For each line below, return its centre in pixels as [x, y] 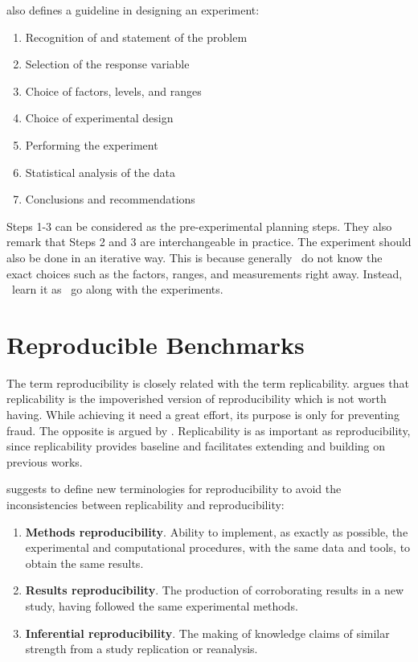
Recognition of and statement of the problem [136, 37]
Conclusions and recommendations [110, 199]
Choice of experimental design [99, 118]
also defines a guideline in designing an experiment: [133, 10]
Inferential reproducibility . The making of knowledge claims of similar [207, 633]
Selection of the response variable [107, 64]
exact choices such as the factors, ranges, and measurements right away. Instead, [205, 273]
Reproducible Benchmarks [156, 344]
